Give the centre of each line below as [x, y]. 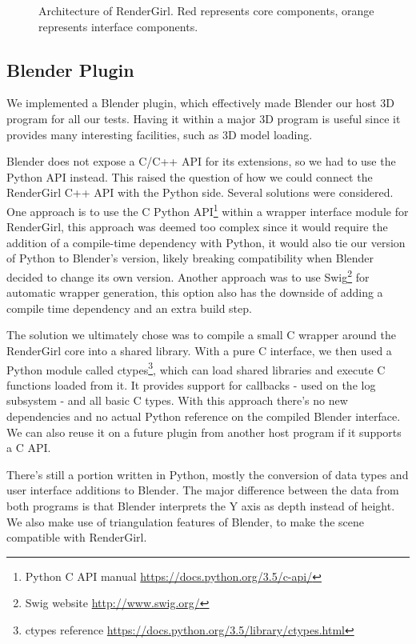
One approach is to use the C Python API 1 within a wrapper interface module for [208, 210]
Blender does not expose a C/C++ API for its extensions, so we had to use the [201, 161]
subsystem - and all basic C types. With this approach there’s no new [177, 400]
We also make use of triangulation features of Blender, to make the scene [186, 521]
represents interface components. [118, 26]
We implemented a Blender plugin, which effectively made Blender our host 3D [200, 103]
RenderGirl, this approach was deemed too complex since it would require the [197, 227]
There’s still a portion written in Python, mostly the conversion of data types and [208, 474]
